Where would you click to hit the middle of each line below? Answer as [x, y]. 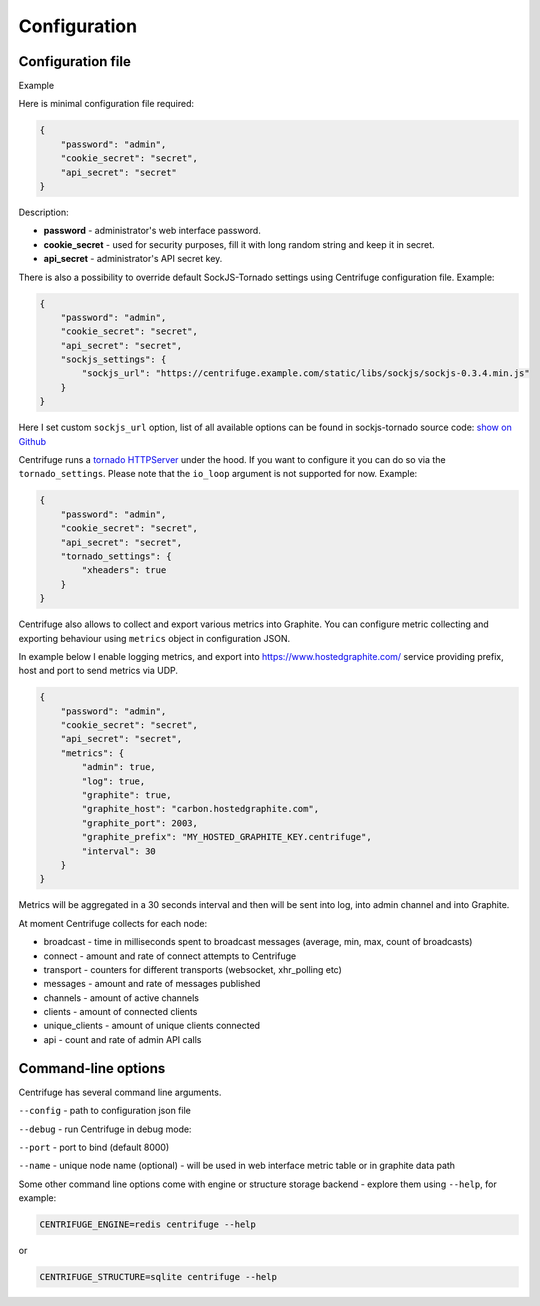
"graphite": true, [126, 795]
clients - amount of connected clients [120, 1012]
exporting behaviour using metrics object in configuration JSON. [154, 638]
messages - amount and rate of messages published [152, 984]
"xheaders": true [124, 570]
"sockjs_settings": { [113, 359]
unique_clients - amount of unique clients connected [151, 1026]
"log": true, [113, 781]
